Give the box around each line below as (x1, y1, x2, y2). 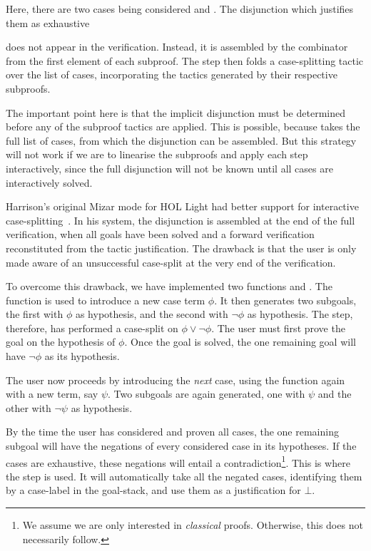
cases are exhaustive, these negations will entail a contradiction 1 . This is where (6, 453, 350, 470)
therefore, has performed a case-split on (6, 320, 178, 335)
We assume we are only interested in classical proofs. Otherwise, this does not (22, 517, 363, 532)
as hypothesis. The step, (247, 307, 353, 321)
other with (6, 400, 51, 415)
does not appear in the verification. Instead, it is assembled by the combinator (6, 39, 348, 54)
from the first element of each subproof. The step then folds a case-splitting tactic (6, 53, 364, 68)
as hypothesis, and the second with (75, 307, 228, 321)
